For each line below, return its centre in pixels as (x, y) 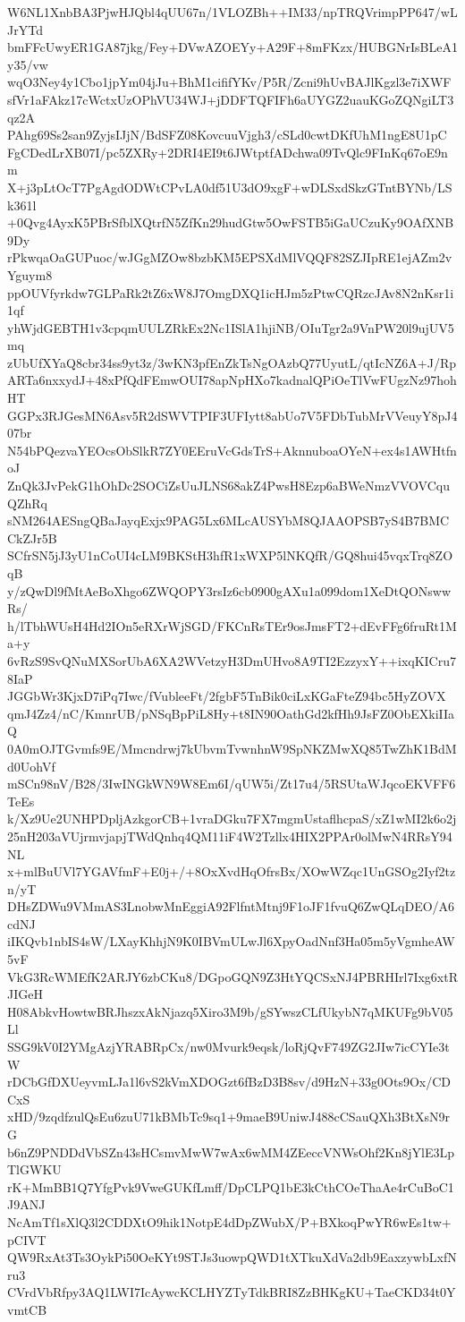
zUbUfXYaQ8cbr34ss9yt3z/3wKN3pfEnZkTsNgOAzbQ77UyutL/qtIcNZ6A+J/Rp (232, 362)
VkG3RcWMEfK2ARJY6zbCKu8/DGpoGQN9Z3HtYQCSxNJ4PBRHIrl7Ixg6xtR (233, 976)
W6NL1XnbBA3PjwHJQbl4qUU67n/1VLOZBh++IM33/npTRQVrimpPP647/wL (232, 12)
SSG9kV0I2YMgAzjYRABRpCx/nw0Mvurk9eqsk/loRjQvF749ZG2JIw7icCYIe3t (228, 1047)
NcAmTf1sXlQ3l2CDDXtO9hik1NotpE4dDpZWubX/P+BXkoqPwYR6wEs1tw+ (229, 1221)
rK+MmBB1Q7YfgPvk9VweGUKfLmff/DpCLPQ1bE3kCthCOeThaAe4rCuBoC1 (231, 1186)
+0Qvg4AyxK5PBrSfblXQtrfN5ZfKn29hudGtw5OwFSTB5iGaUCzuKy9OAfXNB (231, 222)
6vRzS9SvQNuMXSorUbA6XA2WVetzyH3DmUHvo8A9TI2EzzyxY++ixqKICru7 (232, 660)
